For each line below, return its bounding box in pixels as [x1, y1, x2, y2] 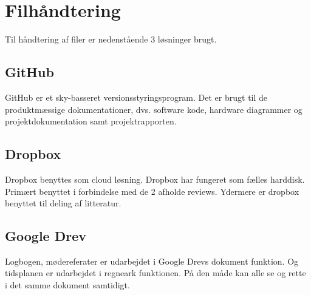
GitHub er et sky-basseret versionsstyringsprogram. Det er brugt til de [5, 90, 268, 103]
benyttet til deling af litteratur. [5, 197, 121, 209]
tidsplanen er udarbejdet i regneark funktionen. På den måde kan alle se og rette [5, 266, 306, 279]
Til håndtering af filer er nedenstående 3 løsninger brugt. [5, 33, 217, 46]
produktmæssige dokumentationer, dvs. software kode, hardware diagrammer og [5, 103, 302, 115]
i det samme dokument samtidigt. [5, 279, 130, 291]
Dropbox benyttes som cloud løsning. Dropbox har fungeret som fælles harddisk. [5, 172, 305, 185]
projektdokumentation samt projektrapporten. [5, 115, 177, 127]
